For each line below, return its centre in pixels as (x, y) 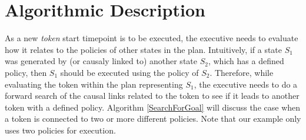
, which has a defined (246, 61)
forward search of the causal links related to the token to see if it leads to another (152, 96)
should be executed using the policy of (129, 72)
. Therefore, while (242, 72)
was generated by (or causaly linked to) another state (101, 61)
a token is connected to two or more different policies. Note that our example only (153, 119)
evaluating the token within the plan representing (94, 84)
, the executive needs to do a (246, 84)
